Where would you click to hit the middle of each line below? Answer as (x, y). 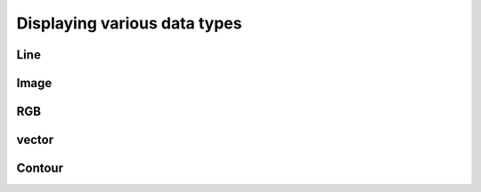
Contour (40, 168)
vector (35, 140)
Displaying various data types (129, 23)
